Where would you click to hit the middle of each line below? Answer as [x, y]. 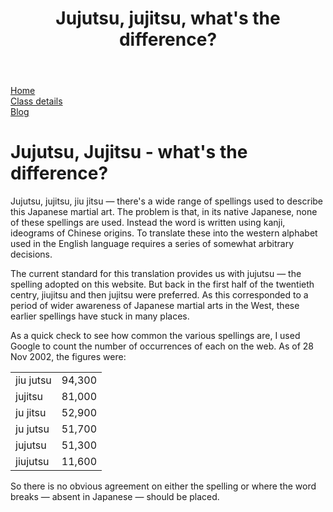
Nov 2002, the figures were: [68, 357]
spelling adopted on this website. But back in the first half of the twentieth [162, 284]
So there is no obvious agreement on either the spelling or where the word [163, 486]
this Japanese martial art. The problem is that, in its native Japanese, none [164, 212]
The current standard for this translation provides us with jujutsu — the [156, 274]
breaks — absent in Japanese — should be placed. [115, 497]
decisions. [31, 254]
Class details [36, 101]
